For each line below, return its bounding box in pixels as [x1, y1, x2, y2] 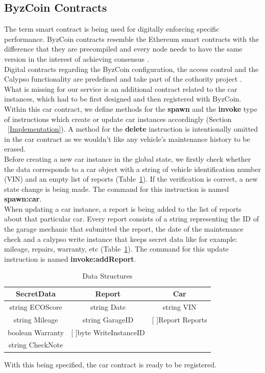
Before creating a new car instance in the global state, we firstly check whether [4, 153, 251, 164]
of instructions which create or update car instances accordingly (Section [4, 113, 232, 124]
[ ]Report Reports [152, 314, 207, 325]
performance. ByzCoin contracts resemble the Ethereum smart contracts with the [4, 33, 259, 44]
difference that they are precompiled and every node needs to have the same [4, 43, 243, 54]
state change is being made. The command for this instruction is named [4, 183, 229, 194]
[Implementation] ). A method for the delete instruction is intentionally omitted [8, 123, 258, 134]
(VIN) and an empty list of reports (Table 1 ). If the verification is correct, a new [4, 173, 258, 184]
